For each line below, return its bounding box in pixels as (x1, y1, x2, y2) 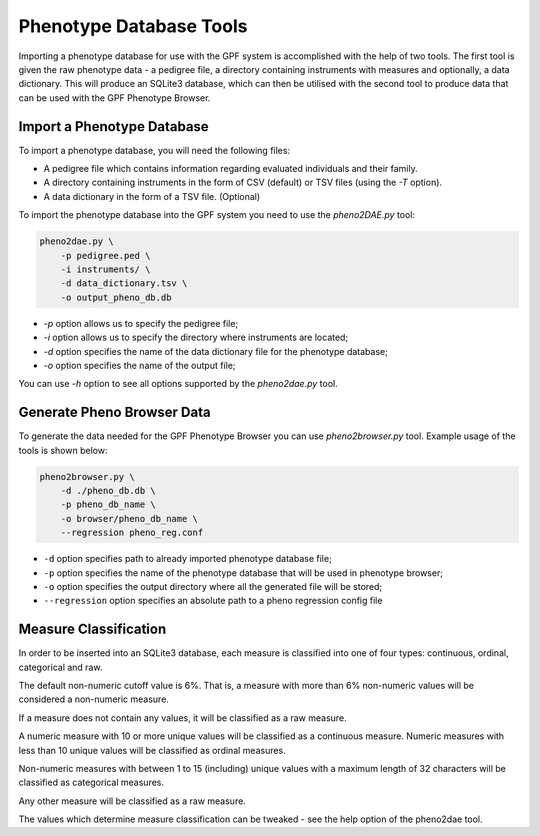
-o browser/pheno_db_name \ (60, 513, 199, 524)
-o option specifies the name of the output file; (43, 359, 236, 371)
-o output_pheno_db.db (60, 291, 172, 303)
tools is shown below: (18, 444, 108, 456)
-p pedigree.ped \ (60, 250, 151, 261)
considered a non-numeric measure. (18, 693, 170, 705)
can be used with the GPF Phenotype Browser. (18, 91, 211, 104)
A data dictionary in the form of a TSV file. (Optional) (43, 190, 261, 202)
